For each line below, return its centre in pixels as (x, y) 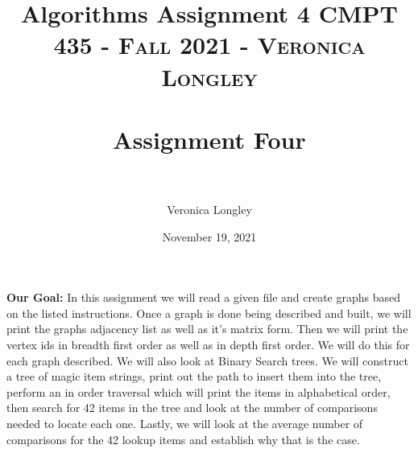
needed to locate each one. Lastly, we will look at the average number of (185, 423)
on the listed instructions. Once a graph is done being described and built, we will (209, 313)
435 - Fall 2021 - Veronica (209, 45)
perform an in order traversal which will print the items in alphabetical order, (199, 391)
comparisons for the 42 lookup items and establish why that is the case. (183, 439)
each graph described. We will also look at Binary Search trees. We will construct (207, 360)
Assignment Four (209, 139)
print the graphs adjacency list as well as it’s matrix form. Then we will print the (207, 329)
